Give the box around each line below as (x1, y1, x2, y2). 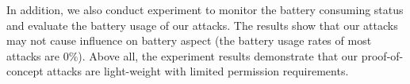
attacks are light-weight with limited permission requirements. (47, 63, 349, 79)
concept (6, 63, 44, 79)
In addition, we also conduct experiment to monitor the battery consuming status (6, 2, 404, 17)
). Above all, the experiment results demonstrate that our (78, 47, 358, 64)
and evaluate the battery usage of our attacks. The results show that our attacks (6, 16, 398, 33)
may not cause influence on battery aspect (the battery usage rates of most (6, 32, 372, 49)
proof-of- (361, 47, 404, 64)
